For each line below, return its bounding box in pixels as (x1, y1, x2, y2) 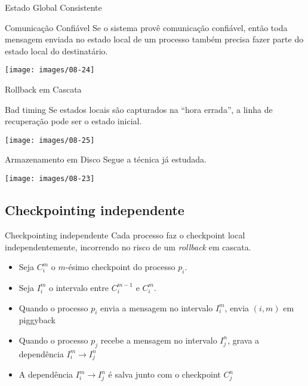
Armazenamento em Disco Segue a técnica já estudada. (5, 153, 207, 166)
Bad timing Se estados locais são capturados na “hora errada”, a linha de (5, 103, 273, 115)
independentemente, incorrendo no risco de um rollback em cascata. (5, 240, 251, 253)
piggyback (19, 314, 56, 326)
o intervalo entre (48, 281, 109, 293)
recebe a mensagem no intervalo (100, 333, 217, 346)
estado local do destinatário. (5, 44, 108, 57)
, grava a (227, 333, 260, 346)
